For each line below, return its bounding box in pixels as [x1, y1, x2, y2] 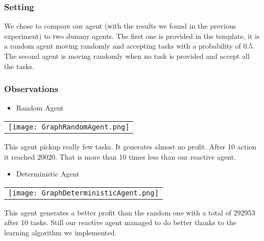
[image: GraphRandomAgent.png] [8, 123, 130, 131]
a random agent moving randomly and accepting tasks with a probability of [4, 40, 241, 51]
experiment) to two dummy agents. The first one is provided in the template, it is [4, 30, 260, 41]
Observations [4, 82, 59, 95]
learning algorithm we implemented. [4, 227, 117, 237]
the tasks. [4, 60, 34, 71]
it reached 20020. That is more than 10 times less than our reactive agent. [4, 151, 236, 162]
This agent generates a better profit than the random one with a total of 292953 [4, 207, 255, 217]
